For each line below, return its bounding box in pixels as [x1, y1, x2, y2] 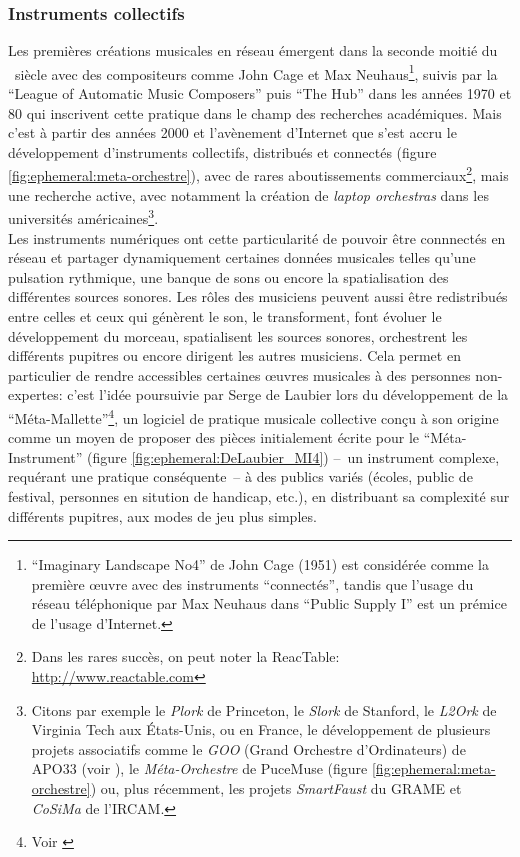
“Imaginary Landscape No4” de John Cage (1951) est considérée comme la [31, 554, 489, 575]
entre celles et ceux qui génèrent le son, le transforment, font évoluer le [8, 305, 442, 326]
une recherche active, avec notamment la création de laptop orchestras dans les [8, 184, 489, 205]
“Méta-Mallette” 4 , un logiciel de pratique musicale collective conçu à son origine [8, 404, 499, 428]
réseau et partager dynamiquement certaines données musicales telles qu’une [8, 247, 476, 268]
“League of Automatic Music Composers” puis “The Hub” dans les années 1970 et [8, 83, 512, 104]
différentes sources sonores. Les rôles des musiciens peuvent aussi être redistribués [8, 286, 508, 307]
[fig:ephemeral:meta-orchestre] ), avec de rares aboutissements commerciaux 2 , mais [8, 162, 509, 186]
